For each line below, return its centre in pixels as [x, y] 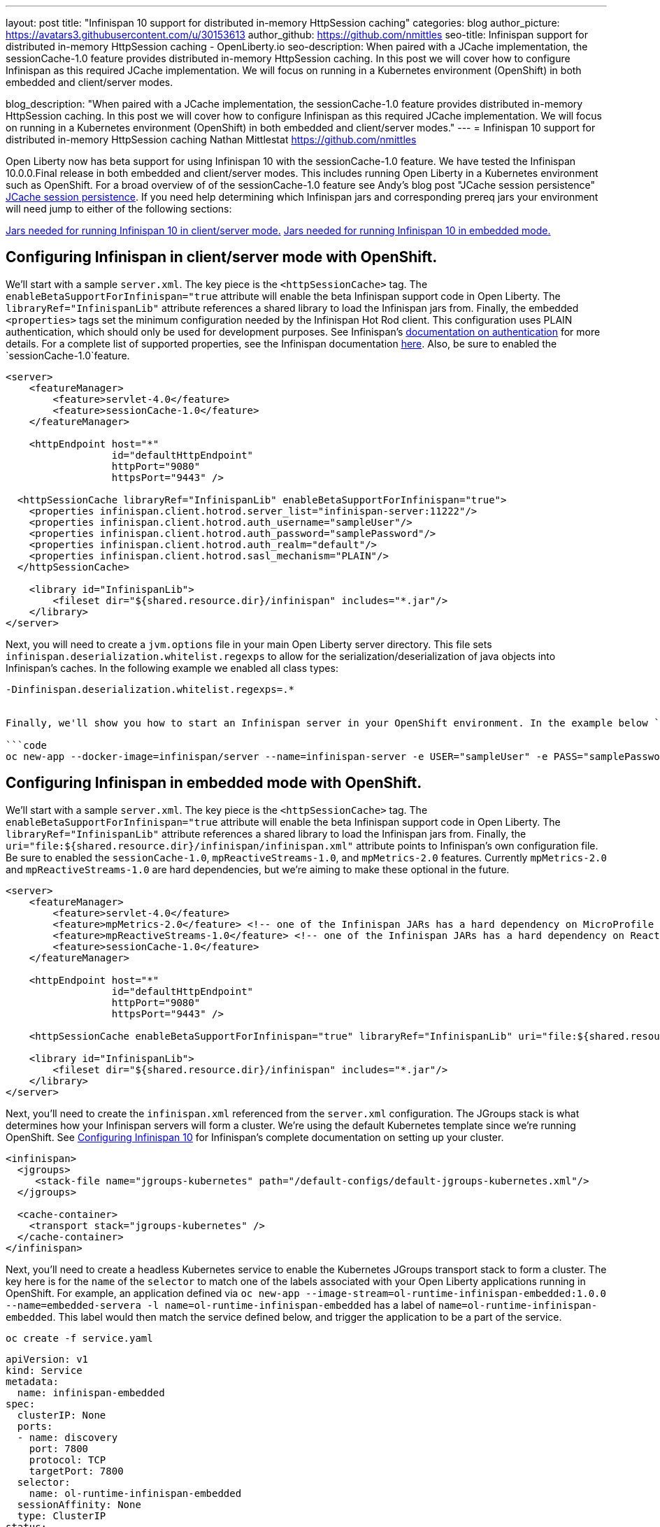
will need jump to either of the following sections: [119, 209]
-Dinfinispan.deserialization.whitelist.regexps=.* [150, 689]
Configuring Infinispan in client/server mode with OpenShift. [222, 257]
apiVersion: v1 [47, 1359]
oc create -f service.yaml [79, 1338]
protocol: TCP [67, 1460]
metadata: [32, 1381]
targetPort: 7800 [76, 1471]
